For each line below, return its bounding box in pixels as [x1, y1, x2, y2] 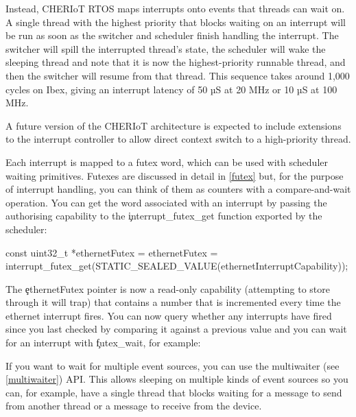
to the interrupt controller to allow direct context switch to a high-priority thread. [5, 132, 351, 146]
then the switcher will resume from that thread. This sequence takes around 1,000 [5, 68, 350, 82]
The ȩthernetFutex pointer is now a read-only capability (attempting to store [5, 281, 331, 296]
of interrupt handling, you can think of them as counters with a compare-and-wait [5, 182, 351, 196]
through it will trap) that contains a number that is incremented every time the [5, 295, 341, 309]
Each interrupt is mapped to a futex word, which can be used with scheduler [5, 154, 328, 169]
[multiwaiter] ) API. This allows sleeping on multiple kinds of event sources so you [5, 372, 348, 386]
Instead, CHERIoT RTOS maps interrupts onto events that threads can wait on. [5, 1, 345, 15]
